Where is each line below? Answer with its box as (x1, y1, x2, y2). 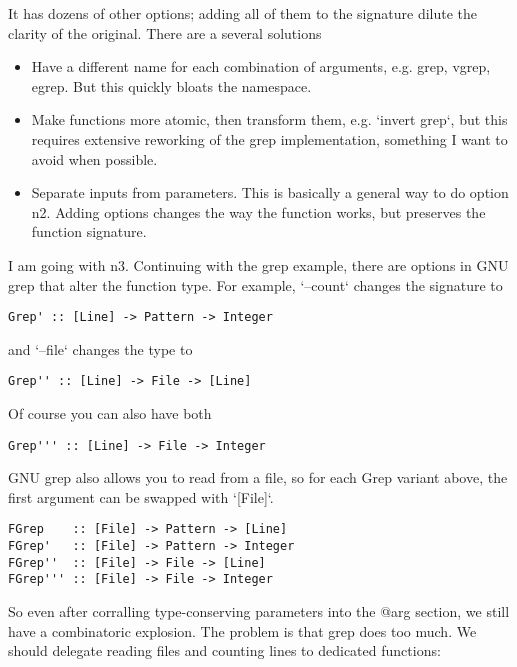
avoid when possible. (31, 148, 158, 169)
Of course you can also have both (8, 403, 212, 424)
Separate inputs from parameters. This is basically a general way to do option (31, 182, 509, 203)
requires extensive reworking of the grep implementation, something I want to (31, 128, 508, 149)
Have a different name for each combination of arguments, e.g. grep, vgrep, (31, 56, 491, 77)
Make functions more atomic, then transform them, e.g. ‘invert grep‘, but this (31, 109, 508, 130)
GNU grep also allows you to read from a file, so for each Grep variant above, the (8, 467, 508, 488)
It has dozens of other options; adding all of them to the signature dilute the (8, 3, 478, 23)
